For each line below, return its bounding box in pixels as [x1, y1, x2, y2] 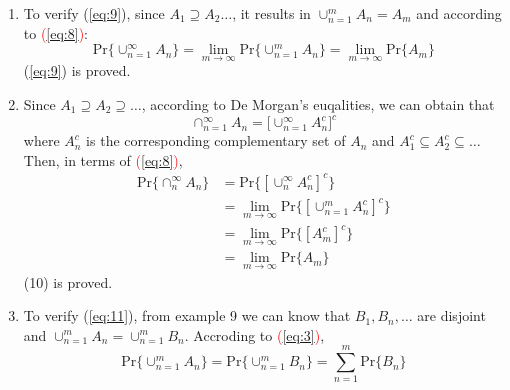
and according [416, 3, 502, 23]
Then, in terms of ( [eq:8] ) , [23, 149, 183, 170]
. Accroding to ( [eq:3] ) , [184, 324, 325, 345]
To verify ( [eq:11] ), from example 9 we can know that [23, 305, 351, 326]
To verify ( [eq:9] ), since [23, 3, 165, 23]
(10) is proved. [23, 271, 113, 292]
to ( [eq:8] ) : [23, 22, 89, 43]
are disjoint [417, 305, 486, 326]
